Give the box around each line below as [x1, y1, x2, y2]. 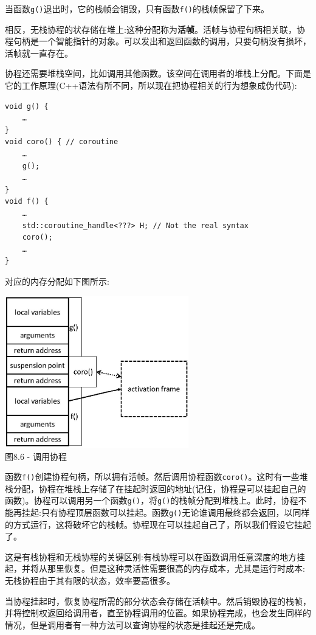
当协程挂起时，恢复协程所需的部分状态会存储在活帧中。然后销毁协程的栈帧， [5, 594, 311, 607]
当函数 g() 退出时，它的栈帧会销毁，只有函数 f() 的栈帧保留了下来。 [5, 2, 269, 15]
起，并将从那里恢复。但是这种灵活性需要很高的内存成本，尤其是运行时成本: [5, 562, 305, 575]
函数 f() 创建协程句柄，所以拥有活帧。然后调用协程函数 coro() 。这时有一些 [5, 470, 300, 483]
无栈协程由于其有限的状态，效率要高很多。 [5, 574, 175, 587]
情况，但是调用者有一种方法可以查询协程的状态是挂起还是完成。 [5, 618, 260, 631]
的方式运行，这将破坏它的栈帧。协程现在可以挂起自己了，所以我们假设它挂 [5, 518, 303, 530]
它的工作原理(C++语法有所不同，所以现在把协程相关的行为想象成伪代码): [5, 79, 297, 92]
